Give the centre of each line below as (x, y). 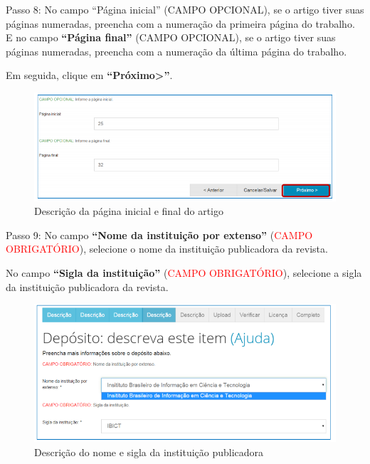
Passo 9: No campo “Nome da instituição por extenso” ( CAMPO (159, 234)
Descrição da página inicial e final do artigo (129, 211)
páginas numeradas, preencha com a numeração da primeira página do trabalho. (180, 23)
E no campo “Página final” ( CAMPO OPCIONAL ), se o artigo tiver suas (171, 37)
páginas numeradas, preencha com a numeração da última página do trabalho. (176, 51)
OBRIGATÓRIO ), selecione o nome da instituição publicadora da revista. (167, 249)
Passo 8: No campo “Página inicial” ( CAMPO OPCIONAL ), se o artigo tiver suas (185, 9)
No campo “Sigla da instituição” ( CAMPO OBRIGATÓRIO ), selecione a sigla (184, 272)
